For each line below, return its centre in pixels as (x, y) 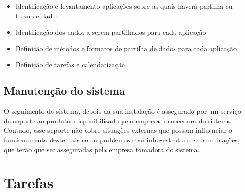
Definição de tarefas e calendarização (70, 64)
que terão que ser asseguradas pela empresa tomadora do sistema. (102, 149)
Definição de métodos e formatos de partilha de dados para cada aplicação (126, 48)
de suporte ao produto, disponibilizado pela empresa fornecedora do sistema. (118, 120)
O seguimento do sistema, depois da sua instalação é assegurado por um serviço (122, 111)
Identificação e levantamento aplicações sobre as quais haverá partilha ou (124, 6)
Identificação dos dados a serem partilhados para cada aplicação (111, 32)
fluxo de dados (37, 15)
